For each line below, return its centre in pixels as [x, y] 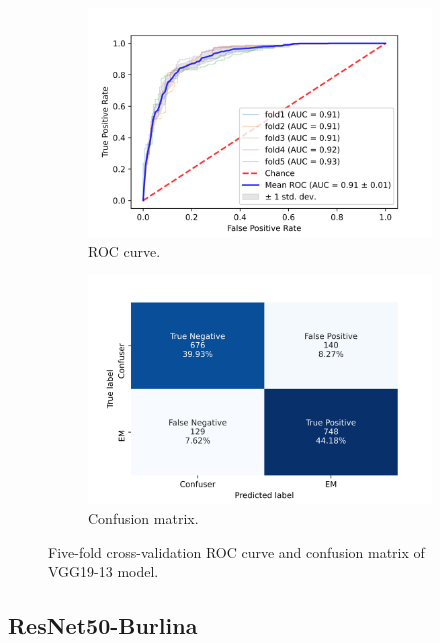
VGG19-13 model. [103, 571]
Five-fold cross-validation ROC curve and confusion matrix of [236, 551]
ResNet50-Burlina [103, 625]
